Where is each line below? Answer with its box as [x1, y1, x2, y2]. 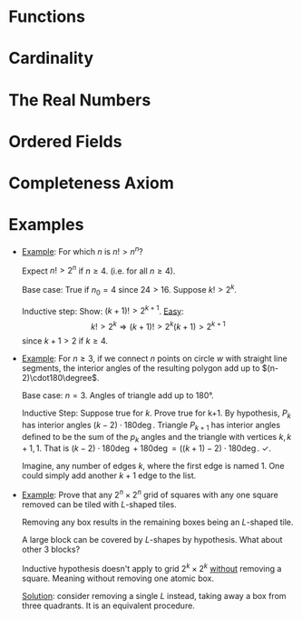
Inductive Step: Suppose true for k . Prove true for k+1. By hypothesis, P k [21, 407, 291, 420]
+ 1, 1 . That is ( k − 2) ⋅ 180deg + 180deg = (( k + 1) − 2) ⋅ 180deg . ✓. [21, 443, 271, 454]
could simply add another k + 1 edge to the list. [21, 470, 197, 481]
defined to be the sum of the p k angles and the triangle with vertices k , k [21, 431, 292, 445]
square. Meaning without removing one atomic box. [21, 573, 215, 584]
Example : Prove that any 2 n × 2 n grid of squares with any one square [21, 488, 278, 500]
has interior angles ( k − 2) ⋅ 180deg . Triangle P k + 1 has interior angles [21, 419, 281, 433]
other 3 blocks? [21, 544, 81, 555]
